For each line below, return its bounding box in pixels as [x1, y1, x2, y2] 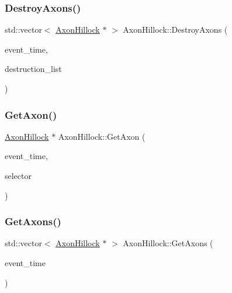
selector [5, 170, 32, 181]
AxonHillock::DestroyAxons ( [123, 23, 228, 36]
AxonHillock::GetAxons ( [123, 237, 213, 249]
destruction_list [5, 63, 62, 75]
